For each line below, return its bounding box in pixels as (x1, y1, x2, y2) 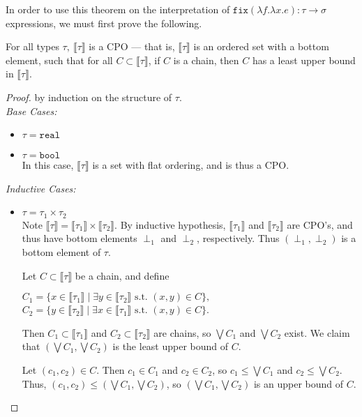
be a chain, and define (75, 268, 169, 282)
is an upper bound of (253, 376, 344, 391)
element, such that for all (6, 52, 113, 67)
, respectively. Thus (197, 231, 280, 245)
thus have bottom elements (22, 231, 137, 245)
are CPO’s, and (287, 217, 353, 232)
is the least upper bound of (112, 339, 229, 354)
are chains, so (153, 325, 211, 340)
